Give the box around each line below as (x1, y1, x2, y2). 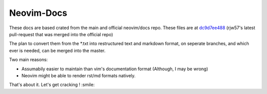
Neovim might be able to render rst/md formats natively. (21, 72, 136, 79)
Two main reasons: (9, 57, 48, 63)
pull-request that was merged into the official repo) (9, 31, 113, 37)
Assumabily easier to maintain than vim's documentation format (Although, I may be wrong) (21, 66, 209, 72)
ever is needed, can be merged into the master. (9, 47, 106, 53)
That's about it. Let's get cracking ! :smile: (9, 82, 95, 88)
